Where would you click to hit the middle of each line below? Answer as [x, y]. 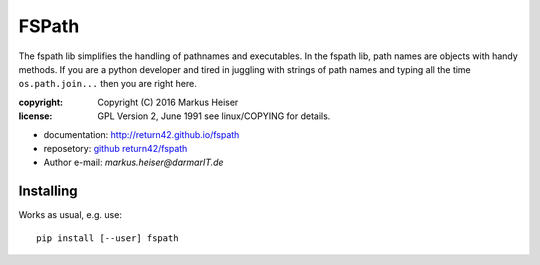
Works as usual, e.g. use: [70, 215]
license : [35, 116]
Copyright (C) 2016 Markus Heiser [168, 102]
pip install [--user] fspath [107, 238]
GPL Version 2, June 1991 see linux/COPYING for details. [214, 116]
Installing [48, 191]
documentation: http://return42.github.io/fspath [141, 134]
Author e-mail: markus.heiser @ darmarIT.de [133, 162]
